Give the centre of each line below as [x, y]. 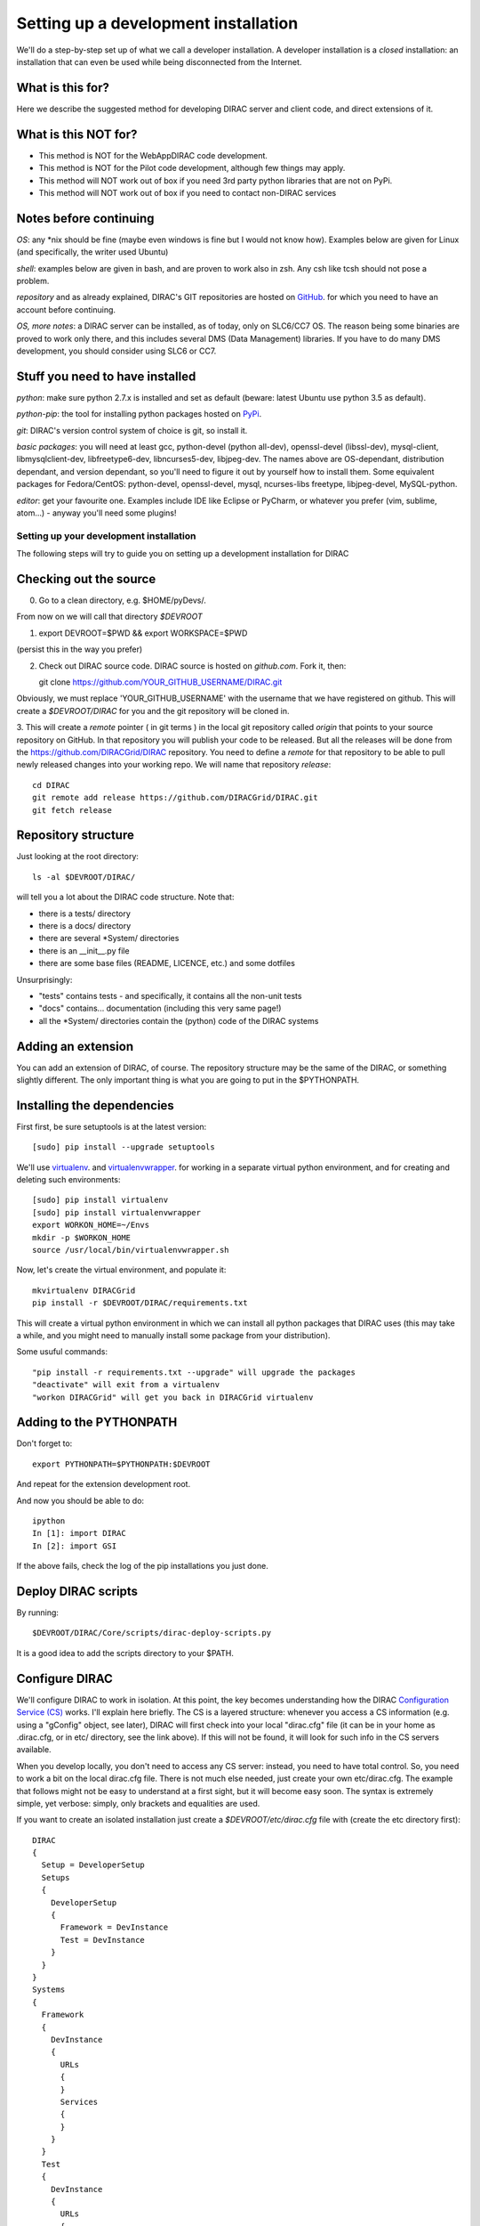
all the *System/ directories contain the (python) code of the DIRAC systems [179, 1020]
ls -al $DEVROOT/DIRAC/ [84, 877]
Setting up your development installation [106, 536]
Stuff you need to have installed [106, 376]
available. [34, 1750]
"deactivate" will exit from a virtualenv [126, 1385]
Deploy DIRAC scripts [77, 1591]
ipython [49, 1521]
